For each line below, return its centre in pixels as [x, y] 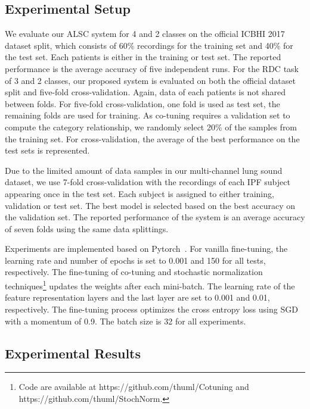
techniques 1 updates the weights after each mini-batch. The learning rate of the [150, 285]
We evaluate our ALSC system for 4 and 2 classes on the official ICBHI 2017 [145, 34]
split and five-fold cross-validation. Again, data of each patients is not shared [145, 92]
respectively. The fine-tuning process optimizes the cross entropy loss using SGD [151, 309]
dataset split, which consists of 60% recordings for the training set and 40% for [149, 45]
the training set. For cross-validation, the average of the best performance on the [152, 138]
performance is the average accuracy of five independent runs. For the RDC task [152, 68]
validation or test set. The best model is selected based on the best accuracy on [150, 205]
